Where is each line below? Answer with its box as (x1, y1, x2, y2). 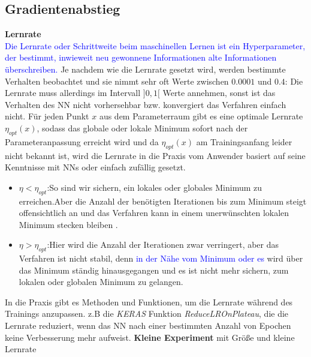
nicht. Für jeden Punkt (5, 110, 89, 122)
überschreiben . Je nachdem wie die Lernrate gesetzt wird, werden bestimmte (5, 62, 286, 75)
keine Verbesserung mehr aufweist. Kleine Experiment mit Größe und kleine (5, 331, 295, 343)
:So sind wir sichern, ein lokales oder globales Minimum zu (47, 181, 262, 193)
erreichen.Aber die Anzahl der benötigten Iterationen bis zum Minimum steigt (19, 194, 307, 207)
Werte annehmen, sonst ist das (162, 86, 276, 99)
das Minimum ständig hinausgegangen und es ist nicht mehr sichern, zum (19, 263, 289, 276)
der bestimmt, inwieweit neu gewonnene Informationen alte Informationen (5, 51, 277, 64)
